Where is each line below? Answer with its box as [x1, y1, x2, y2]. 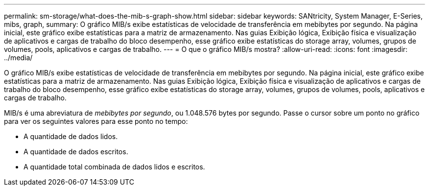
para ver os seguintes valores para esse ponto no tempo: [4, 117, 188, 125]
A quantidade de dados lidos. [24, 132, 118, 141]
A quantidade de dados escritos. [24, 147, 128, 156]
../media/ [4, 53, 33, 62]
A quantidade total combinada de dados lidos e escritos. [24, 163, 205, 171]
